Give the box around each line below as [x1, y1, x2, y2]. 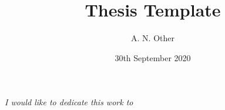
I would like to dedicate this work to [5, 96, 133, 108]
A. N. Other [131, 32, 174, 44]
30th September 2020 [115, 51, 191, 64]
